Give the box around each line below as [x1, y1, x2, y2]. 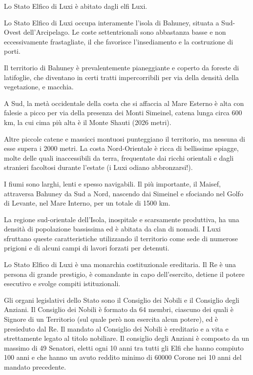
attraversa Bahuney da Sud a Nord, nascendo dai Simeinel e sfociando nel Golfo [4, 188, 243, 198]
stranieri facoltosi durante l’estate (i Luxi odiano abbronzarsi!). [4, 162, 193, 172]
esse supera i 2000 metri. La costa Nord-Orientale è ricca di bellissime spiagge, [4, 143, 239, 153]
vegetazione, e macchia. [4, 82, 74, 92]
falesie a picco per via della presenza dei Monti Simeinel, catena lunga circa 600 [4, 107, 242, 118]
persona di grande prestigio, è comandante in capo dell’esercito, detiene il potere [4, 269, 245, 279]
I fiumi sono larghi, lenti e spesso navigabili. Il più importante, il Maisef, [4, 178, 221, 188]
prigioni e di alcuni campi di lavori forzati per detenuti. [4, 243, 169, 253]
